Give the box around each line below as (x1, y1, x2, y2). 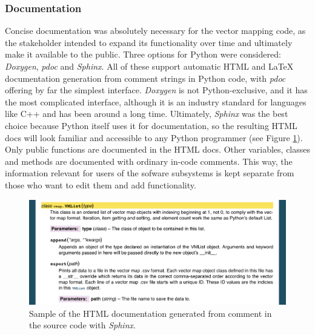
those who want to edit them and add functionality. (5, 178, 196, 191)
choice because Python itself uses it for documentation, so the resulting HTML (5, 119, 297, 131)
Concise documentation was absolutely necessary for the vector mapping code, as (5, 24, 306, 37)
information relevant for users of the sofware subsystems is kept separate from (5, 167, 294, 179)
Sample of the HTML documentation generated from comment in (29, 307, 272, 319)
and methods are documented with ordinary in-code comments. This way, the (5, 154, 293, 167)
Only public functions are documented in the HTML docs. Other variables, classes (5, 143, 310, 156)
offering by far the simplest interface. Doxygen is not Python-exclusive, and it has (5, 84, 308, 96)
